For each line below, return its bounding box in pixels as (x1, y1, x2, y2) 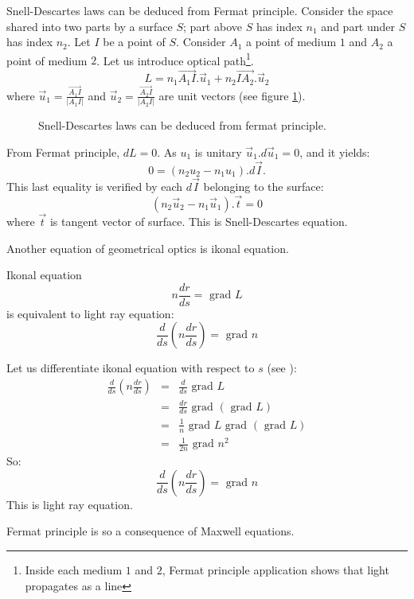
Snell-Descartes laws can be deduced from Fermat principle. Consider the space (6, 2, 393, 18)
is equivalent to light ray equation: (6, 305, 174, 321)
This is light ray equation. (6, 496, 133, 512)
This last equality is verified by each (6, 177, 183, 194)
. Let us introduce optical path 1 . (96, 49, 254, 68)
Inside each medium (25, 561, 123, 578)
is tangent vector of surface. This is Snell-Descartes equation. (49, 212, 348, 229)
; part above (183, 18, 242, 34)
